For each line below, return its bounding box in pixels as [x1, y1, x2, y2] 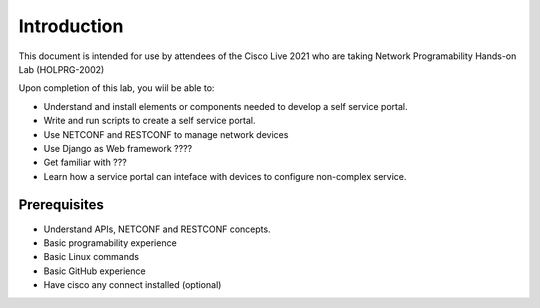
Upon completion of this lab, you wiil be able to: [18, 82, 215, 94]
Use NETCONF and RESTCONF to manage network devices [43, 128, 289, 140]
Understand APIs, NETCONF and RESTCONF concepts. [43, 223, 271, 235]
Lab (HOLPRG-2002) [18, 63, 105, 75]
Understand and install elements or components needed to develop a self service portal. [43, 100, 408, 112]
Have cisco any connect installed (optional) [43, 279, 222, 291]
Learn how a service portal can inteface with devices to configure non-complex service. [43, 170, 407, 182]
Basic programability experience [43, 236, 177, 249]
